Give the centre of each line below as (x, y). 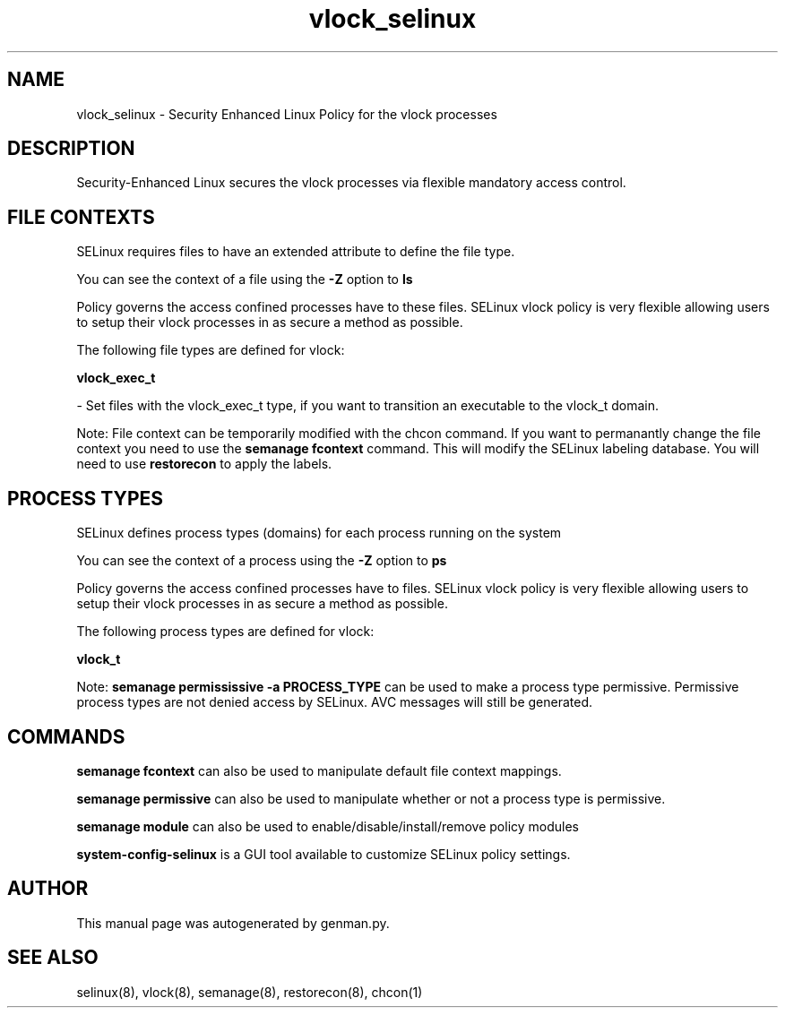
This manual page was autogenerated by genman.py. (233, 923)
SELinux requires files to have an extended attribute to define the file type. (296, 252)
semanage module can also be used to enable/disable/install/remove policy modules (328, 826)
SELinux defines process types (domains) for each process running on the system (319, 533)
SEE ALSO (53, 958)
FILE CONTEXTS (81, 217)
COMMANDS (66, 736)
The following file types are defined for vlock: (211, 350)
